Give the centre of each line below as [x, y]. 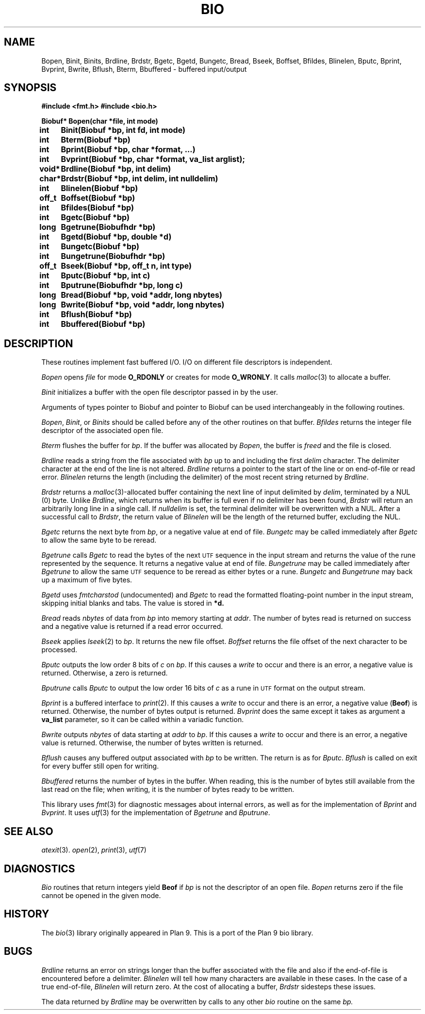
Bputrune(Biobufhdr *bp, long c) [122, 285]
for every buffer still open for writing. [100, 766]
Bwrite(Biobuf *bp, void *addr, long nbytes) [143, 305]
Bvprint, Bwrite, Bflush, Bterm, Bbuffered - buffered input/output [144, 69]
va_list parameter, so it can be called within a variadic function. [143, 720]
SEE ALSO [29, 831]
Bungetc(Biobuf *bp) [100, 247]
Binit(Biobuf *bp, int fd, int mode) [123, 130]
